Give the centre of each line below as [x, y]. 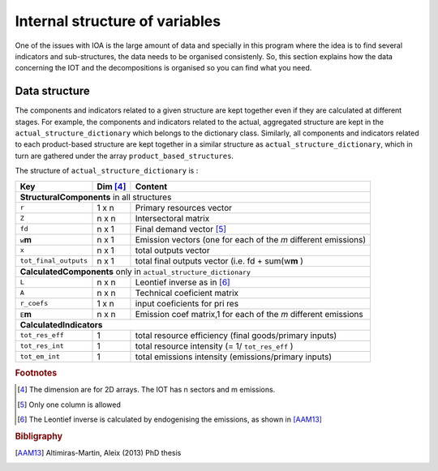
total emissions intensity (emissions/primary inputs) [234, 357]
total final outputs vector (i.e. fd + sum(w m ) [219, 261]
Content [151, 186]
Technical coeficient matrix [187, 293]
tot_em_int [40, 357]
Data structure [53, 91]
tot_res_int [42, 346]
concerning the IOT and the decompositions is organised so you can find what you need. [163, 68]
